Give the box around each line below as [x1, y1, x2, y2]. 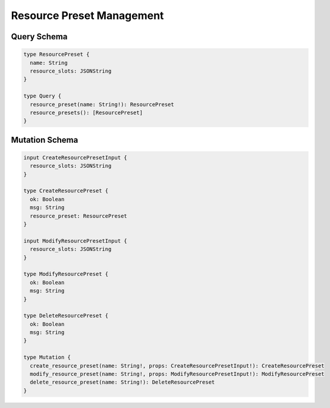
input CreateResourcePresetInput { [23, 154, 127, 161]
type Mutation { [23, 354, 71, 361]
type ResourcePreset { [23, 51, 90, 58]
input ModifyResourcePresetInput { [23, 237, 127, 244]
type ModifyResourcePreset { [23, 271, 109, 278]
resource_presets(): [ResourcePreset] [30, 109, 143, 116]
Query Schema [11, 32, 68, 42]
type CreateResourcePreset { [23, 187, 109, 194]
